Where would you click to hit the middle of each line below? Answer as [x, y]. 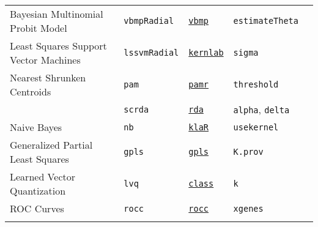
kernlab [206, 53]
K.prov [248, 152]
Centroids [31, 91]
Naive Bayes [36, 127]
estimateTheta [266, 21]
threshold [256, 84]
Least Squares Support [58, 46]
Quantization [38, 191]
